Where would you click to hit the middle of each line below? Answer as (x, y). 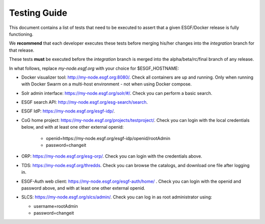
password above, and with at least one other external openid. (83, 188)
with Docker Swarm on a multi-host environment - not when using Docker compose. (106, 84)
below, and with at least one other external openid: (72, 127)
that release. (22, 50)
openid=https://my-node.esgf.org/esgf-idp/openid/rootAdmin (108, 138)
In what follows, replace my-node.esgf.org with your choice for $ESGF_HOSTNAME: (94, 68)
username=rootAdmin (56, 206)
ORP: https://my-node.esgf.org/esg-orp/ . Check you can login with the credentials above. (112, 156)
